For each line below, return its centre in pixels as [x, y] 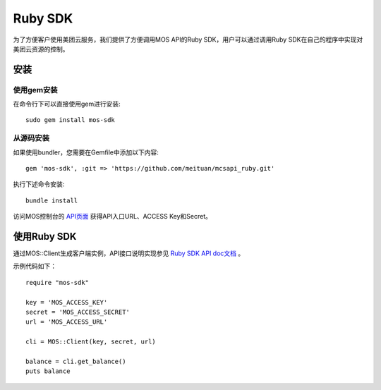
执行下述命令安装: [39, 184]
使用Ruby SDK [45, 237]
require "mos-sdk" [58, 282]
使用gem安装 [35, 90]
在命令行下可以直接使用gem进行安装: [67, 104]
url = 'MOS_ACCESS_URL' [67, 322]
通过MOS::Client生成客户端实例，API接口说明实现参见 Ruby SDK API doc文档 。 [129, 253]
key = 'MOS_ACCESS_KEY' [67, 302]
